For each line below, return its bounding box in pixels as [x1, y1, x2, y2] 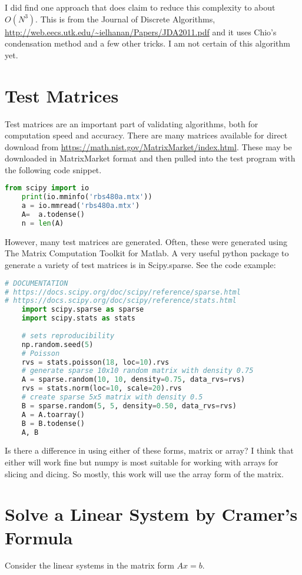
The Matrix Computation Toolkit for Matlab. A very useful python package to [5, 247, 289, 259]
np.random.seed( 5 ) [21, 340, 94, 349]
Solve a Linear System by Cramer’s [5, 502, 298, 526]
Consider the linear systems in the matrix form [5, 559, 174, 571]
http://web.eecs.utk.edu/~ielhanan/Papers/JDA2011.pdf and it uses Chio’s [5, 25, 277, 38]
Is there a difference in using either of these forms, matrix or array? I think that [5, 444, 294, 457]
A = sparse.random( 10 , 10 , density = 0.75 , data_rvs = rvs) [21, 375, 245, 384]
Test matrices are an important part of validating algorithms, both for [5, 117, 258, 130]
